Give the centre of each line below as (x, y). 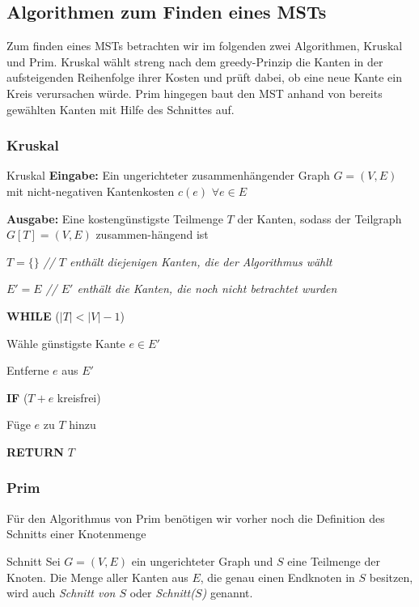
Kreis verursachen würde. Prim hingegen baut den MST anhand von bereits (195, 93)
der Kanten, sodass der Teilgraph (320, 218)
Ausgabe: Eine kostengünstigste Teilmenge (115, 218)
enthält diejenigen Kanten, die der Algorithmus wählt (201, 261)
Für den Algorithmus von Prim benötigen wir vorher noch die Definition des (196, 518)
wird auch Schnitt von (61, 593)
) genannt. (227, 593)
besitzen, (391, 577)
